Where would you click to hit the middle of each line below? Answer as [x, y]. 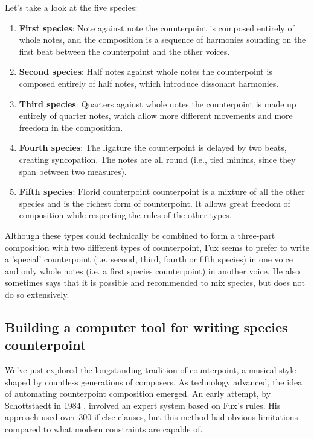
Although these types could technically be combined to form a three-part [140, 235]
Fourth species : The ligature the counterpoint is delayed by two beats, [153, 147]
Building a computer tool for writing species [146, 327]
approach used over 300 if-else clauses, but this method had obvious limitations [152, 417]
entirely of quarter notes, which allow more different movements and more [156, 115]
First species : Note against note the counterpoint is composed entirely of [157, 27]
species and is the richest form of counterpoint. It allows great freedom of [155, 203]
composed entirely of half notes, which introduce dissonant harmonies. [149, 83]
